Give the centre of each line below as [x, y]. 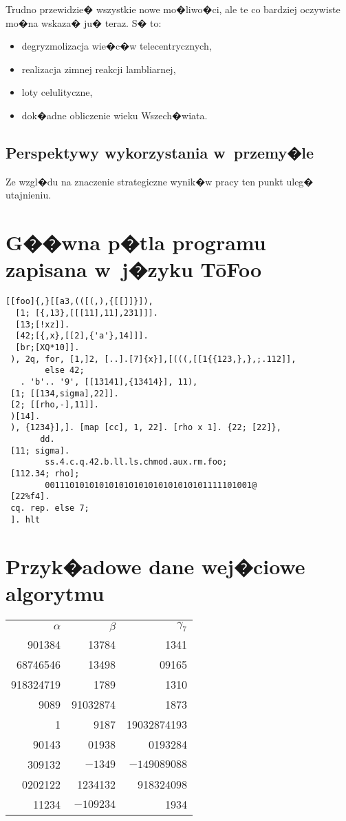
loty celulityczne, [57, 92]
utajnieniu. [29, 195]
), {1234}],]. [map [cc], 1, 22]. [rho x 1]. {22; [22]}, [146, 428]
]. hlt [25, 519]
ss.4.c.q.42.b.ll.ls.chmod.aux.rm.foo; [136, 462]
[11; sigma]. [40, 450]
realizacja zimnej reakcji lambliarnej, [99, 69]
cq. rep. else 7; [50, 508]
